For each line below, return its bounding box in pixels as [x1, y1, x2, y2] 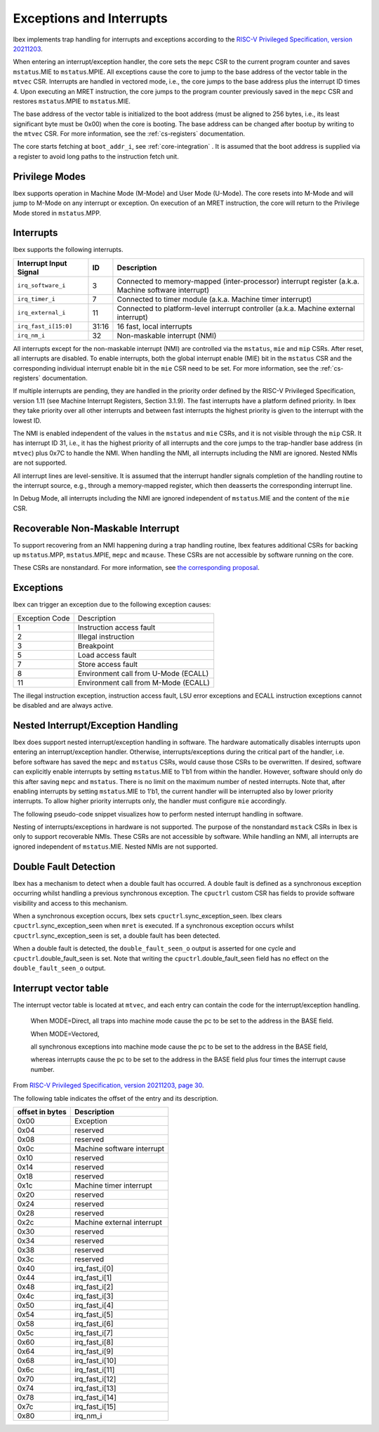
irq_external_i [17, 309, 66, 317]
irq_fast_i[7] [74, 1327, 114, 1337]
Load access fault [77, 650, 137, 660]
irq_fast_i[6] [74, 1318, 114, 1328]
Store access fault [77, 659, 138, 669]
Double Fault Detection [13, 861, 116, 873]
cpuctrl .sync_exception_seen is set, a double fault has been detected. [13, 931, 221, 940]
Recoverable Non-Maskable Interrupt [13, 522, 180, 534]
